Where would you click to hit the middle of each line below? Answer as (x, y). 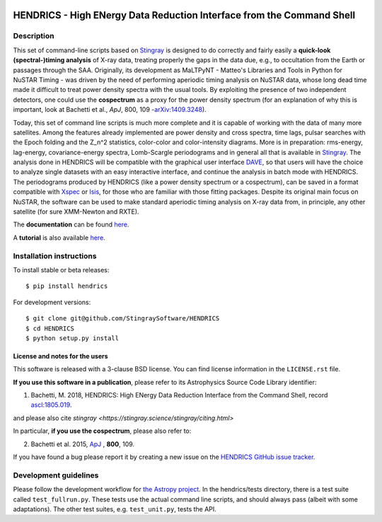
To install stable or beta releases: (61, 269)
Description (34, 36)
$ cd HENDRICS (50, 328)
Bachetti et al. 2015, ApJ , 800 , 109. (82, 444)
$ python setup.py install (73, 338)
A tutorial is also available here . (59, 238)
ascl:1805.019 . (51, 405)
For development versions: (52, 302)
